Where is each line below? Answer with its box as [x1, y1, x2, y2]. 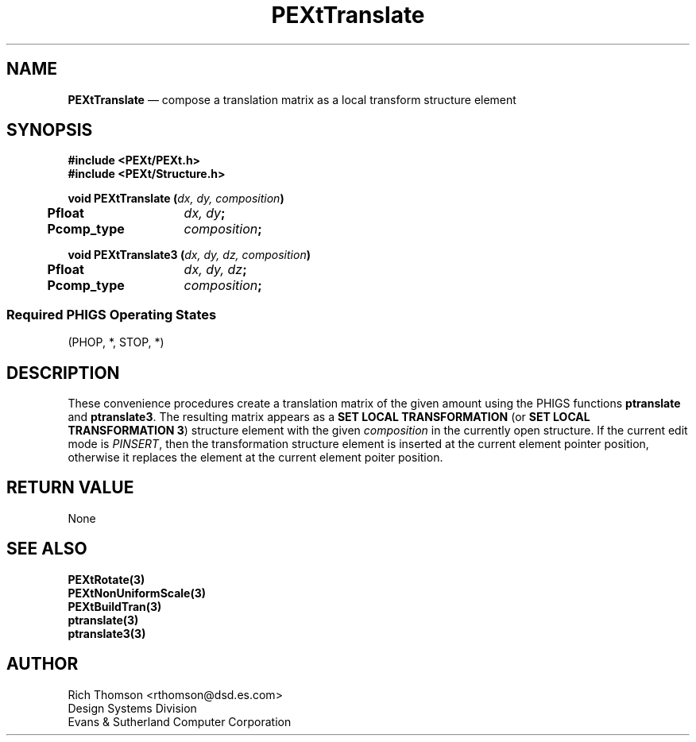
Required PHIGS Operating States [6, 306, 217, 323]
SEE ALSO [6, 539, 87, 559]
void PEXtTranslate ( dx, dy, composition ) [68, 191, 284, 206]
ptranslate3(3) [68, 626, 146, 640]
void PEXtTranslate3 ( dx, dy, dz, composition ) [68, 248, 311, 262]
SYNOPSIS [6, 120, 93, 141]
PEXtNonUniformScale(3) [68, 585, 207, 600]
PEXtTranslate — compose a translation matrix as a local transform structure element [68, 92, 516, 106]
